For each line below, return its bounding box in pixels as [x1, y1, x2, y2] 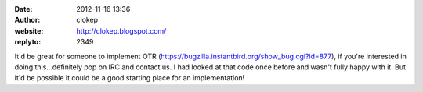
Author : [14, 16, 41, 25]
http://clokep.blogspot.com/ [76, 26, 167, 35]
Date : [14, 5, 33, 13]
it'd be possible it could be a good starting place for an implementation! [14, 73, 245, 83]
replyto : [14, 37, 42, 47]
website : [14, 26, 44, 35]
